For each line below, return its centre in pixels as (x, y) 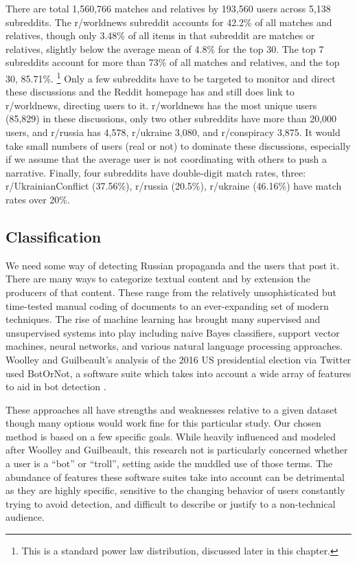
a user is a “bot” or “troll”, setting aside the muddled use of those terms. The (169, 463)
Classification (54, 236)
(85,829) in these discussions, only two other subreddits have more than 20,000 (171, 119)
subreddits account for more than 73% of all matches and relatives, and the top (173, 62)
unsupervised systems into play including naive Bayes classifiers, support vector (173, 332)
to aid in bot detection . (56, 386)
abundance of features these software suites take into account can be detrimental (175, 476)
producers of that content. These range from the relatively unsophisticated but (171, 292)
